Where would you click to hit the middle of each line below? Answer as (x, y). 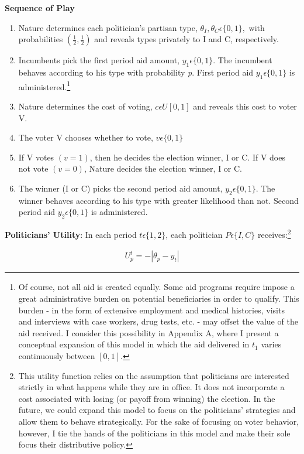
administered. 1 (44, 86)
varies (271, 344)
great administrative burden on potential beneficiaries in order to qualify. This (159, 298)
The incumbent (245, 60)
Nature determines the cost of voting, (85, 106)
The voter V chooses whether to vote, (86, 137)
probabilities (41, 39)
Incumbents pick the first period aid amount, (99, 60)
